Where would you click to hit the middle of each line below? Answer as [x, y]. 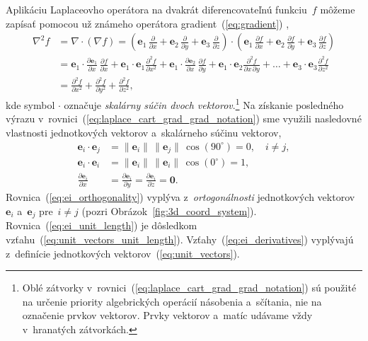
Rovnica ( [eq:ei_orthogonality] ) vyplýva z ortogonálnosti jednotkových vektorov [180, 197]
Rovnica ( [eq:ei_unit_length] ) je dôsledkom [102, 225]
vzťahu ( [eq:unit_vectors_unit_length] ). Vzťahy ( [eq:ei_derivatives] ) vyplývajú [180, 239]
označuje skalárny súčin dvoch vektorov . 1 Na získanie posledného [204, 104]
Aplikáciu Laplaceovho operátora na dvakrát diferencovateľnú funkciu [156, 9]
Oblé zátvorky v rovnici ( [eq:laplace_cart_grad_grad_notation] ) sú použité [189, 288]
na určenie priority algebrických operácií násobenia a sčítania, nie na [172, 301]
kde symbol [30, 104]
